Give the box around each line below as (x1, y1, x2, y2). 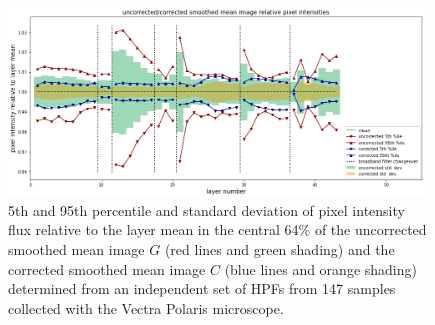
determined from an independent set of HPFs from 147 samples (8, 278, 396, 299)
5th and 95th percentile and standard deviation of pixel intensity (8, 199, 405, 220)
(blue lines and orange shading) (224, 258, 417, 279)
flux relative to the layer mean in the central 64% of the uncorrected (8, 219, 427, 240)
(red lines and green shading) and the (164, 238, 395, 259)
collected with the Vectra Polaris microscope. (8, 297, 284, 318)
